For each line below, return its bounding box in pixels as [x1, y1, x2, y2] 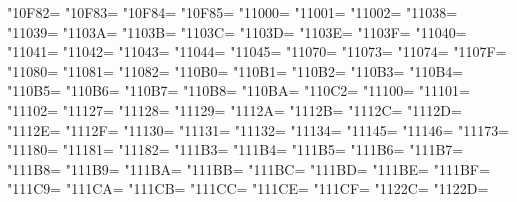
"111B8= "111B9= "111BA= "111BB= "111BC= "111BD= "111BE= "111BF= [7, 158, 490, 179]
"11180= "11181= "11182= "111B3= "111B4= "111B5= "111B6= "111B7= [7, 139, 464, 160]
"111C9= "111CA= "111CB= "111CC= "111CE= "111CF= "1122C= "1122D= [7, 178, 489, 199]
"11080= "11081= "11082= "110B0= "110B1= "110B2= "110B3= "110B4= [7, 60, 464, 81]
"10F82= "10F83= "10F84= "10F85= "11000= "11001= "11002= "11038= [7, 2, 458, 22]
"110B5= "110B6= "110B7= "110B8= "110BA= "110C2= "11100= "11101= [7, 80, 470, 101]
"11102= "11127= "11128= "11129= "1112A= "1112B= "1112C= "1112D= [7, 99, 462, 120]
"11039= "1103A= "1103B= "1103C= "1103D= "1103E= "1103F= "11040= [7, 21, 467, 42]
